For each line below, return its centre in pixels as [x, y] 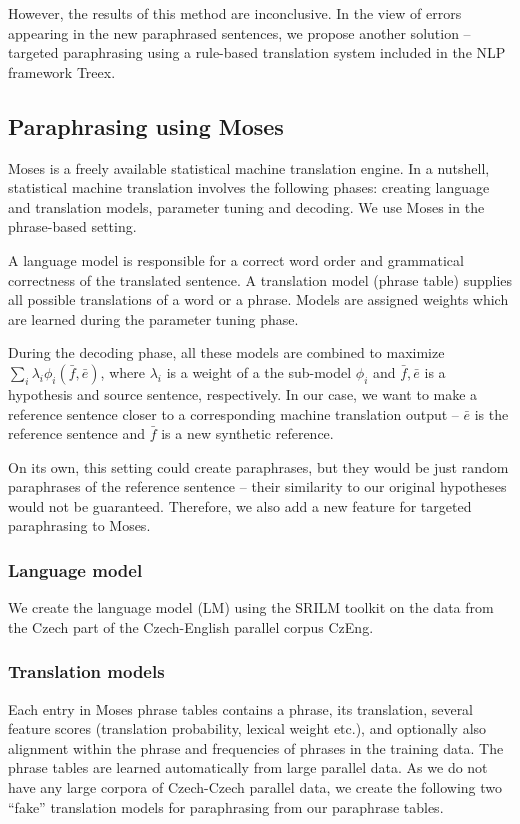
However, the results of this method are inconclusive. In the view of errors [235, 13]
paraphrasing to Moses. [79, 525]
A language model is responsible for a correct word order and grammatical [236, 259]
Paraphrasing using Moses [146, 125]
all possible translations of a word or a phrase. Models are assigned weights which [258, 299]
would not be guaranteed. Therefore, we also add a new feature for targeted [240, 505]
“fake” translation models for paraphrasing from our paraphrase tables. [226, 806]
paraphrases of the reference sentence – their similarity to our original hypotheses [257, 486]
